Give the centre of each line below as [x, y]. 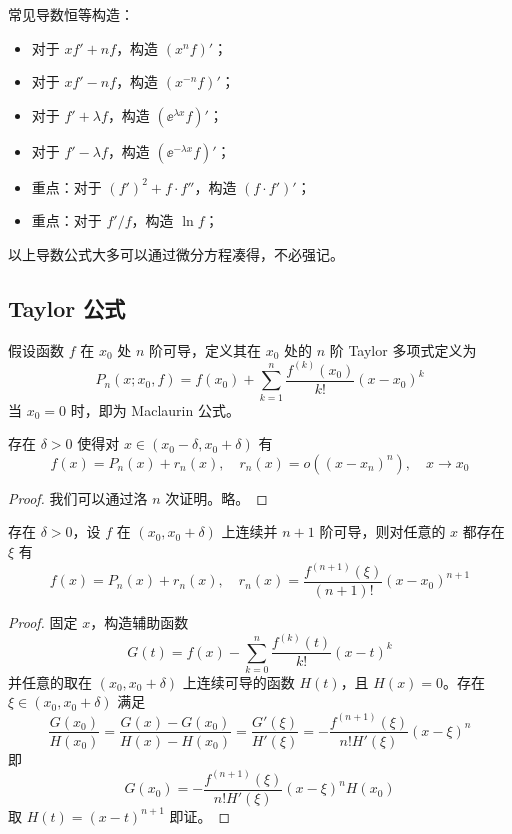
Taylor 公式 [67, 307]
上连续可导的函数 [238, 681]
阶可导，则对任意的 [382, 531]
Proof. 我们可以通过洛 [78, 497]
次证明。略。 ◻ [216, 497]
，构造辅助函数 [139, 622]
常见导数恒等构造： [71, 14]
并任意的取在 [50, 681]
